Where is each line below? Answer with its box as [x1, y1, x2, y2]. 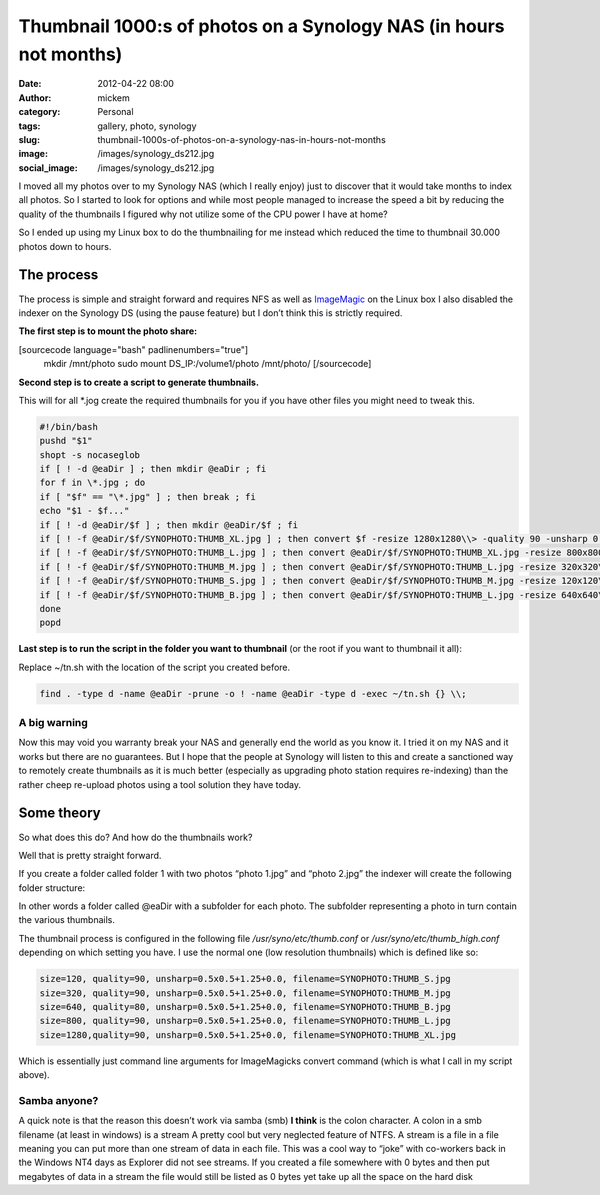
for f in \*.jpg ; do [39, 477, 146, 489]
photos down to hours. [18, 240, 112, 252]
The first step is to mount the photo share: [18, 325, 198, 337]
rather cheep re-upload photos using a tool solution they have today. [18, 778, 302, 790]
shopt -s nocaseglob [39, 449, 140, 460]
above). [18, 1069, 50, 1081]
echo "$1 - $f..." [39, 505, 130, 517]
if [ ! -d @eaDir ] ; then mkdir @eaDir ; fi [39, 463, 267, 475]
